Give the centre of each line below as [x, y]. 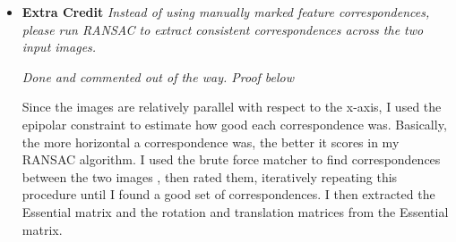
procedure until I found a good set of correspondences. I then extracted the [228, 194]
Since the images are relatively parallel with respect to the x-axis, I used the [232, 107]
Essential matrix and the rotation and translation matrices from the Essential [235, 211]
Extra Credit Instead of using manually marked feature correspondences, [226, 12]
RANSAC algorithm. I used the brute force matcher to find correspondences [231, 159]
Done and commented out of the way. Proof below [158, 76]
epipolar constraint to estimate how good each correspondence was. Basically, [234, 124]
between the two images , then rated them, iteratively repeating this [210, 176]
